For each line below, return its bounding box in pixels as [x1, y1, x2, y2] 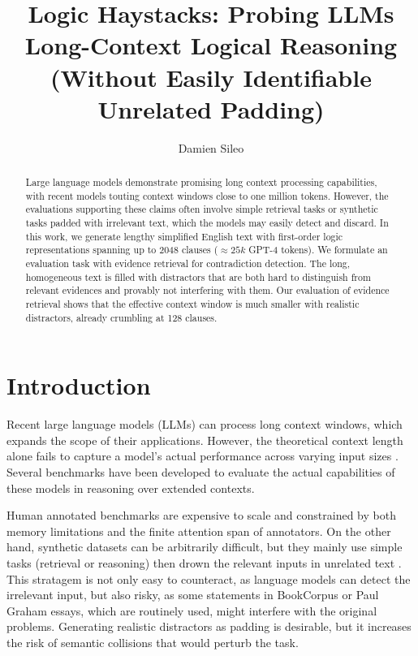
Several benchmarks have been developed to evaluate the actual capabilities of [6, 464, 395, 481]
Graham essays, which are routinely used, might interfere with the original [6, 602, 377, 619]
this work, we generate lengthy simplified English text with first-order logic [25, 229, 343, 243]
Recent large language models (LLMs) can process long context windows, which [6, 416, 403, 433]
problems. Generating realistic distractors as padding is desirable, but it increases [6, 618, 412, 635]
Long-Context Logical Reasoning [24, 28, 398, 62]
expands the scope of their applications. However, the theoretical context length [6, 431, 403, 448]
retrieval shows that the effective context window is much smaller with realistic [25, 296, 360, 310]
